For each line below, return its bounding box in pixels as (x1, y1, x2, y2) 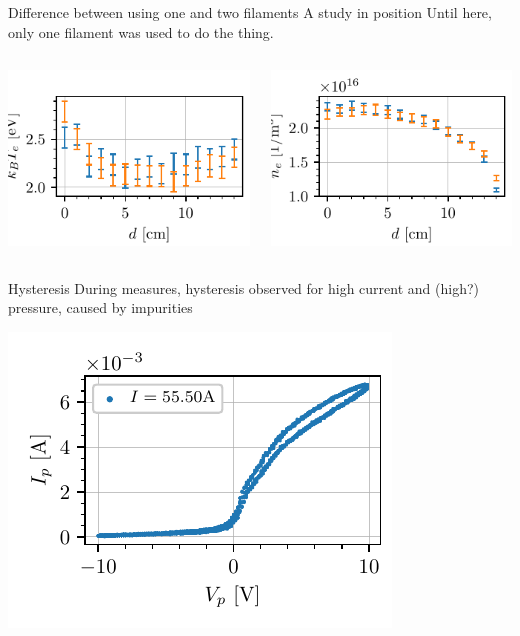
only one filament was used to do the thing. (8, 21, 274, 42)
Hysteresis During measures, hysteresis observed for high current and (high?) (8, 277, 479, 298)
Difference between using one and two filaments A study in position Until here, (8, 2, 492, 22)
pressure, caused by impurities (8, 297, 193, 318)
